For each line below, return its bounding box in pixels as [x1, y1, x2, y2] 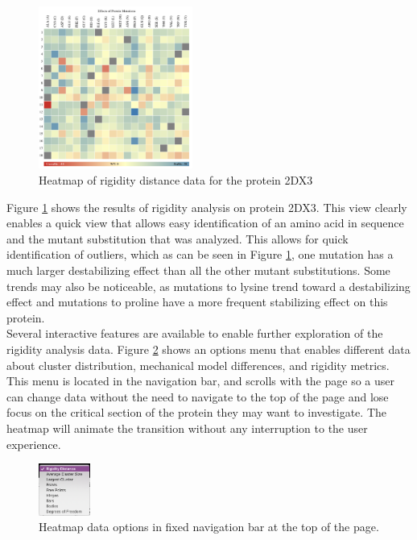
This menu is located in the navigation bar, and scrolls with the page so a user [6, 372, 395, 389]
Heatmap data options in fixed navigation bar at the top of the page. [39, 518, 379, 535]
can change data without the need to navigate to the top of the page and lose [6, 388, 389, 405]
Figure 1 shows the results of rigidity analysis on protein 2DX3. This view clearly [6, 198, 407, 215]
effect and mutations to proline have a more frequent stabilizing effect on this [6, 293, 388, 310]
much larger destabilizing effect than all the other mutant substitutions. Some [6, 261, 390, 278]
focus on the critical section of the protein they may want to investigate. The [6, 404, 386, 421]
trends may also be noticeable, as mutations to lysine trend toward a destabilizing [6, 277, 411, 294]
